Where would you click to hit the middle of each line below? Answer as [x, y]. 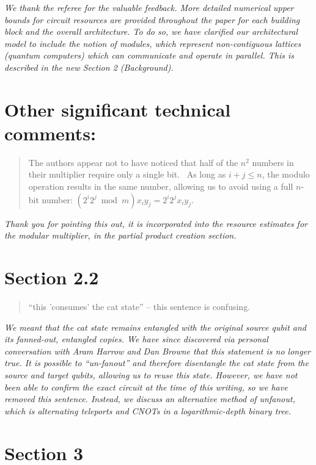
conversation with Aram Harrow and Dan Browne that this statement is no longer [157, 351]
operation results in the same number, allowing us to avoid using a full [161, 186]
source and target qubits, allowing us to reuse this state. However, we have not [151, 374]
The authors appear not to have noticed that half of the [133, 162]
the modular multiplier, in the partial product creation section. [120, 235]
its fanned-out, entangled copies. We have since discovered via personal [136, 339]
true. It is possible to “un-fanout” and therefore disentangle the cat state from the [156, 363]
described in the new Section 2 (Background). [89, 67]
